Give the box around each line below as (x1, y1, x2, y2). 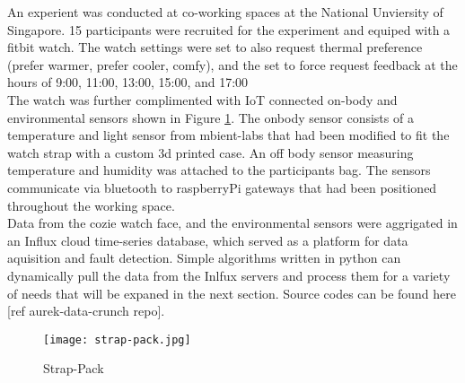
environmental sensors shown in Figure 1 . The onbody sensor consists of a (7, 108, 414, 126)
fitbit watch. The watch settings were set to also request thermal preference (7, 38, 423, 57)
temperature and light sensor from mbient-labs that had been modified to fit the (7, 126, 450, 144)
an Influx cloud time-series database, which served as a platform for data (7, 231, 408, 249)
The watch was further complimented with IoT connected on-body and (7, 90, 398, 109)
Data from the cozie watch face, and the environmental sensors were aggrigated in (7, 213, 458, 232)
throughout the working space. (7, 196, 175, 214)
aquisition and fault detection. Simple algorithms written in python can (7, 248, 401, 267)
